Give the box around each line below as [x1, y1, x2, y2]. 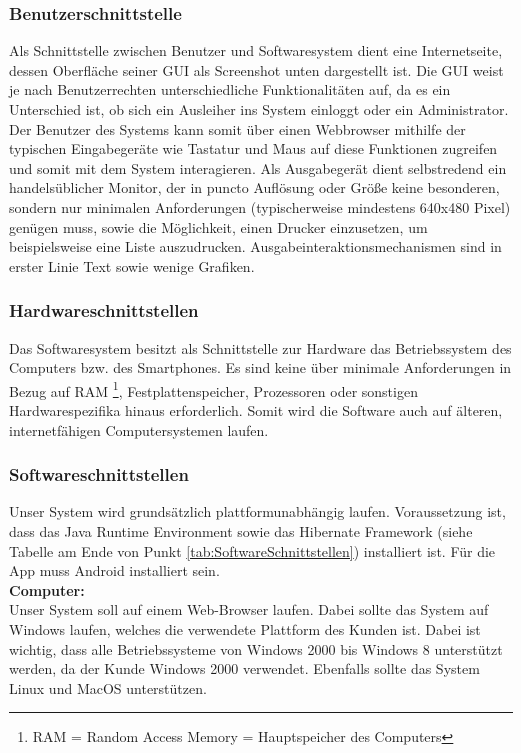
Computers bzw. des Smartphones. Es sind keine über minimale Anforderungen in [9, 357, 512, 378]
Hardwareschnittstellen [9, 298, 199, 323]
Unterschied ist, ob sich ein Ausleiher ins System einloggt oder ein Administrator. [9, 99, 509, 119]
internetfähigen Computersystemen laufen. [9, 419, 269, 440]
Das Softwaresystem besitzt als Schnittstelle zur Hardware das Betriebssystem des [9, 337, 512, 358]
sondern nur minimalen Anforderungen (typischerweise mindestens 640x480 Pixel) [9, 196, 511, 217]
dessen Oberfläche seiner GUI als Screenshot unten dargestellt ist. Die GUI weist [9, 59, 504, 80]
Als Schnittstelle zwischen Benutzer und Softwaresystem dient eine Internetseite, [9, 40, 503, 61]
